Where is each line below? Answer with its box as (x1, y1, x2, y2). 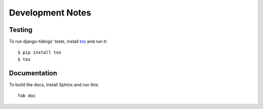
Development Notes (9, 7, 92, 18)
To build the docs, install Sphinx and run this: (9, 81, 99, 87)
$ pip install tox (18, 50, 62, 55)
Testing (9, 26, 33, 34)
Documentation (9, 69, 57, 77)
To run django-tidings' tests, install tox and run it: (9, 39, 108, 45)
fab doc (18, 93, 36, 99)
